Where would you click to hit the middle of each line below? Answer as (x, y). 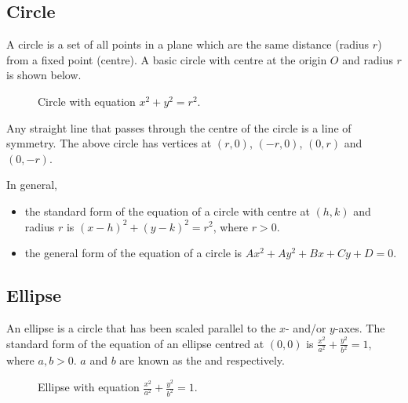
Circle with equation (87, 101)
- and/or (306, 327)
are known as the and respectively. (202, 360)
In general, (32, 185)
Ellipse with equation (89, 387)
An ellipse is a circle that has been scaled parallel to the (141, 327)
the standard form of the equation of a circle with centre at (167, 211)
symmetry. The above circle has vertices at (109, 143)
